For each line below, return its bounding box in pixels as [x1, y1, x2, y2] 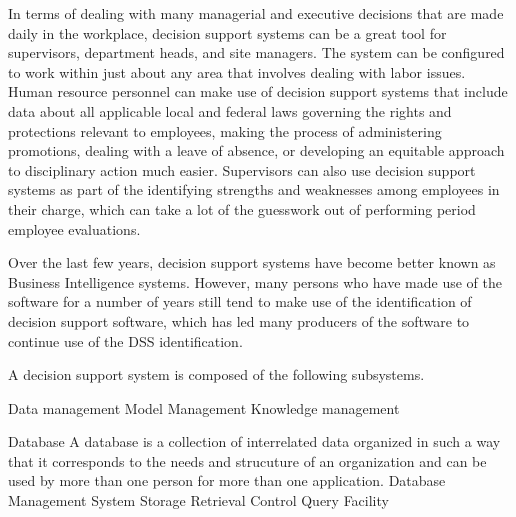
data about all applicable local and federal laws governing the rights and [8, 100, 452, 121]
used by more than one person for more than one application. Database [8, 470, 446, 491]
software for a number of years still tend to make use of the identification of [8, 291, 472, 312]
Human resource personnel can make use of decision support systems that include [8, 81, 508, 102]
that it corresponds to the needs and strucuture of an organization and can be [8, 450, 487, 471]
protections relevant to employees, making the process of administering [8, 120, 442, 141]
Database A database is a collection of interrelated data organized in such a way [8, 431, 501, 452]
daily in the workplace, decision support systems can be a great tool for [8, 22, 447, 43]
